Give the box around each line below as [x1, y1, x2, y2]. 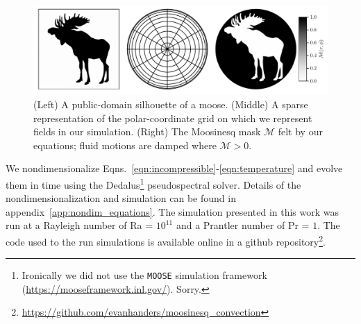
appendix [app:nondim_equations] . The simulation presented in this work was [6, 204, 339, 219]
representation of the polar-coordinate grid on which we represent [33, 110, 312, 125]
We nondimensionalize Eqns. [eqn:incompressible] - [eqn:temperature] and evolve [6, 161, 343, 176]
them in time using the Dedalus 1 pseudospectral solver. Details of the [6, 175, 301, 191]
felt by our [278, 124, 323, 139]
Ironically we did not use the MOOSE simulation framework [22, 268, 267, 282]
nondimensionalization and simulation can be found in [6, 191, 236, 205]
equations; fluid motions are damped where [33, 137, 217, 152]
